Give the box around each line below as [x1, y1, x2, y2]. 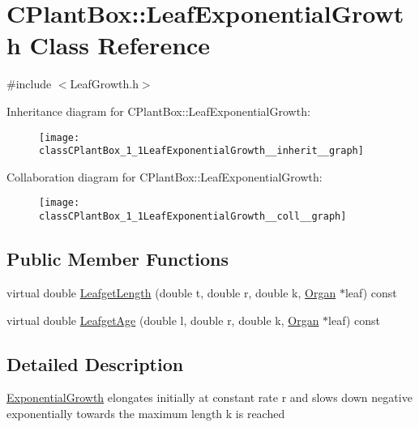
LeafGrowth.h [70, 75, 139, 92]
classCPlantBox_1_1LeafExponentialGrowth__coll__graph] [39, 211, 347, 223]
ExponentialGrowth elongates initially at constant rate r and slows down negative [6, 389, 413, 406]
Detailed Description [6, 351, 184, 376]
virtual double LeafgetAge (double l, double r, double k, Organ [6, 311, 319, 328]
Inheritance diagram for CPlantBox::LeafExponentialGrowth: [6, 102, 310, 119]
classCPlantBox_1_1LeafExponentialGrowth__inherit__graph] [39, 145, 364, 157]
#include [6, 75, 52, 92]
